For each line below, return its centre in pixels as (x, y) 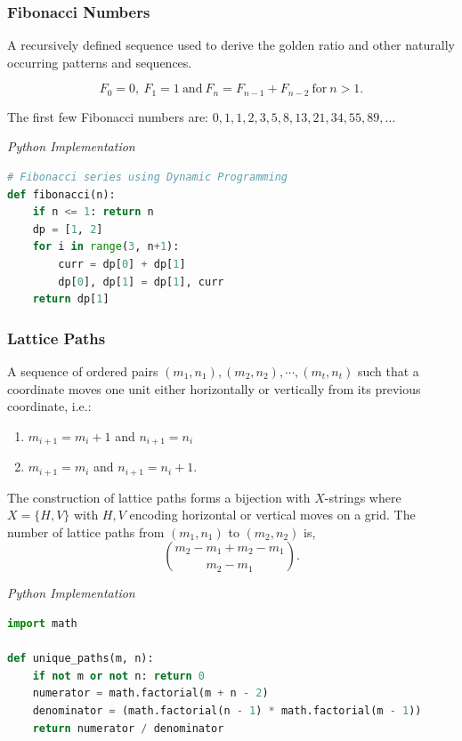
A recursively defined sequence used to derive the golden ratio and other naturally (231, 45)
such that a (388, 371)
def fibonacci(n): (61, 194)
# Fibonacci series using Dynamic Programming (147, 177)
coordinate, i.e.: (49, 406)
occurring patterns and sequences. (100, 62)
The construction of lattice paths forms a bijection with (159, 497)
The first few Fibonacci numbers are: (108, 116)
